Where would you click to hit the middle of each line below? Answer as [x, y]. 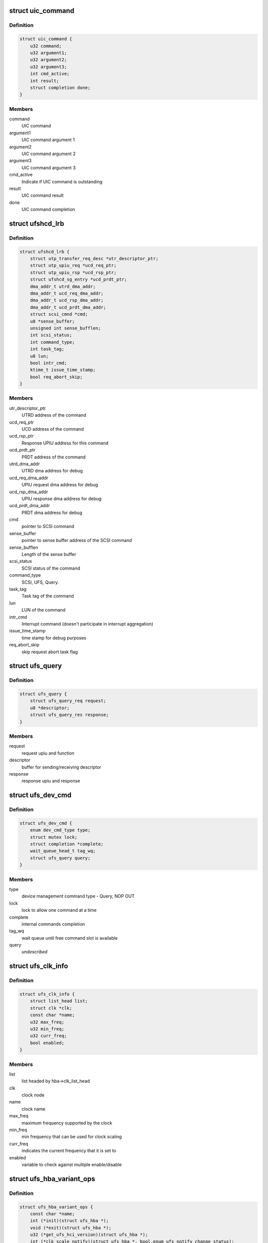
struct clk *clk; [51, 1008]
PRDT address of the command [54, 457]
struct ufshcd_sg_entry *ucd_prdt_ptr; [79, 279]
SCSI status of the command [51, 568]
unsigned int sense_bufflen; [66, 328]
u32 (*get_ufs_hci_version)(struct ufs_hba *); [89, 1235]
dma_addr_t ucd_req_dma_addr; [67, 294]
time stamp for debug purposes [54, 638]
